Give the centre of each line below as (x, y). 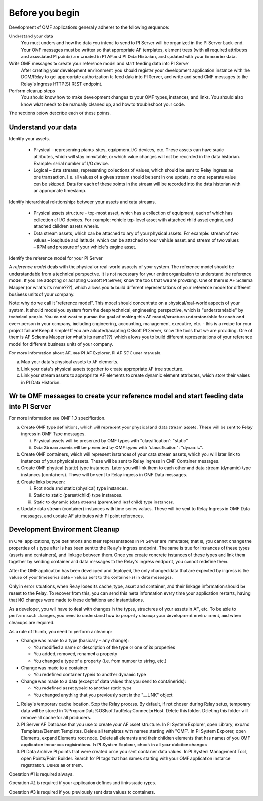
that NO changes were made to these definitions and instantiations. (76, 600)
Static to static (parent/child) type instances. (78, 495)
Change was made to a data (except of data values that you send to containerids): (103, 681)
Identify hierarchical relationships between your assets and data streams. (83, 202)
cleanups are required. (32, 622)
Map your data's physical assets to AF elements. (70, 362)
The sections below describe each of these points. (60, 113)
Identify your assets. (29, 139)
